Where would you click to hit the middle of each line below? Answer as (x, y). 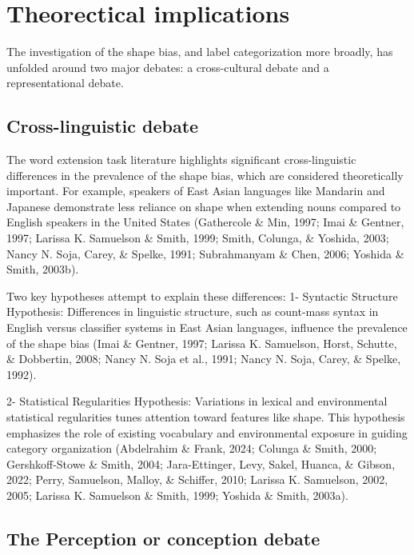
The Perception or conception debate (163, 538)
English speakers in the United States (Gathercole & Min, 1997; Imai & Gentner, (205, 222)
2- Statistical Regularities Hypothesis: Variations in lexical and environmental (197, 401)
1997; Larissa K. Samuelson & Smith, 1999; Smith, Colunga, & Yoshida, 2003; (198, 238)
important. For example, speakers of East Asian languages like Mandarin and (196, 191)
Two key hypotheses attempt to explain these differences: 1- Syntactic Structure (202, 295)
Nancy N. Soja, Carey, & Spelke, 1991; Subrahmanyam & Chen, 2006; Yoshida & (205, 253)
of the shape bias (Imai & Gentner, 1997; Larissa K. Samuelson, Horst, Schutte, (202, 343)
